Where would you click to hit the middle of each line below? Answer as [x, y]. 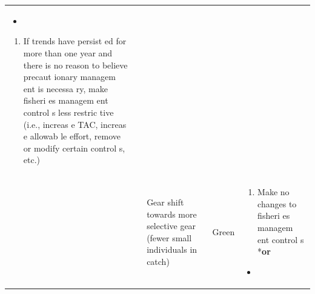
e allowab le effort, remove [72, 136]
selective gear [171, 226]
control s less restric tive [68, 112]
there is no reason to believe [75, 65]
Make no [274, 192]
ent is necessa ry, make [65, 88]
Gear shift [165, 202]
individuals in [172, 249]
